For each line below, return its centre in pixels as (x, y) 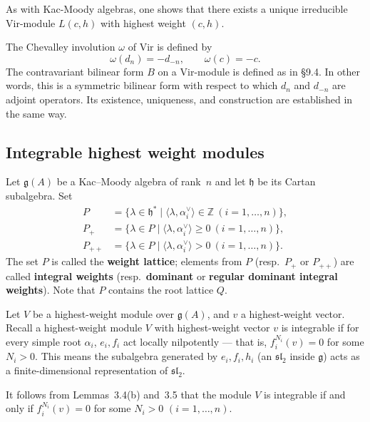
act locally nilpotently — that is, (195, 341)
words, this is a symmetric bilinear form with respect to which (142, 85)
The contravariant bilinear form (75, 71)
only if (20, 408)
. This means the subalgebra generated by (127, 356)
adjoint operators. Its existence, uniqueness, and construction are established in (179, 99)
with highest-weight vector (212, 328)
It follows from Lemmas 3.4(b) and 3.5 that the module (129, 394)
